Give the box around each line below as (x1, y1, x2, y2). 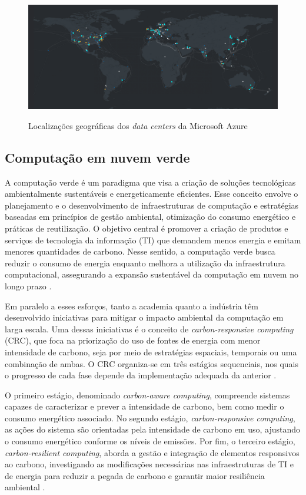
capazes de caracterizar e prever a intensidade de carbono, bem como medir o (5, 400, 284, 412)
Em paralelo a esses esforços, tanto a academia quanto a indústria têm (5, 299, 258, 312)
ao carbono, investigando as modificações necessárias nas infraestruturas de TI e (5, 458, 294, 470)
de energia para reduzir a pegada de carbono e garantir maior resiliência (5, 469, 265, 481)
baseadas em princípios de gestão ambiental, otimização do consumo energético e (5, 210, 296, 223)
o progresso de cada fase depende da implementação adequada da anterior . (5, 369, 277, 381)
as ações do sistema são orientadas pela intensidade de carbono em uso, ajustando (5, 423, 301, 435)
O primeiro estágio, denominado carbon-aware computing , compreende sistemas (5, 388, 290, 401)
